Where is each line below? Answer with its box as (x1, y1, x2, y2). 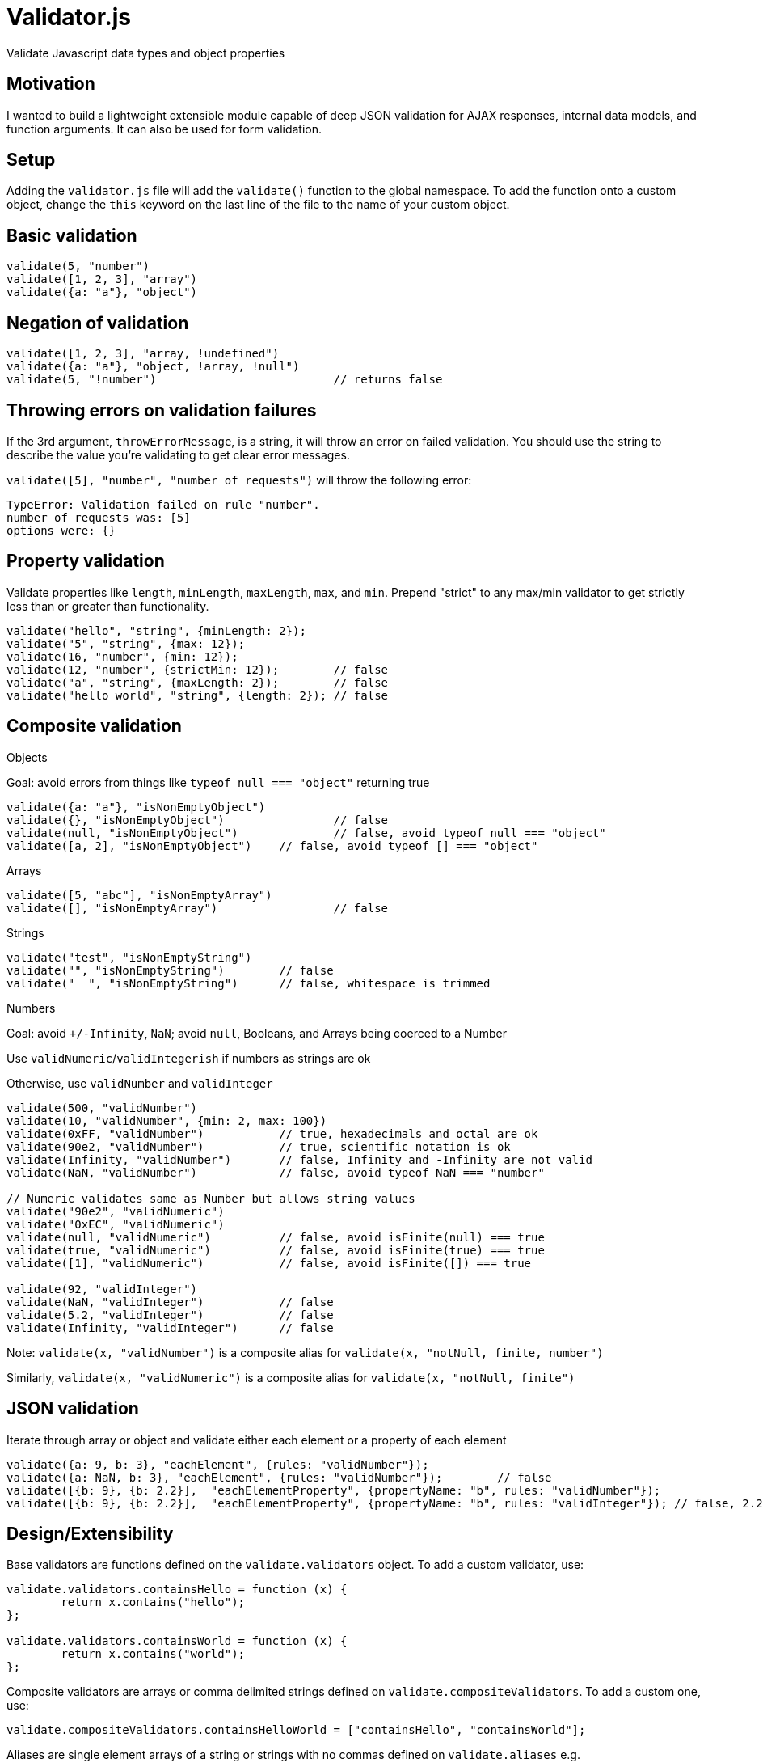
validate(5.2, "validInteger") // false (6, 1308, 334, 1321)
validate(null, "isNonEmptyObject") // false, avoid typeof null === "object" (6, 826, 606, 839)
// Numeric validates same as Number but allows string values (6, 1191, 415, 1205)
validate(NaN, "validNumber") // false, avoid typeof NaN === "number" (6, 1165, 545, 1179)
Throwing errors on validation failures (6, 400, 317, 421)
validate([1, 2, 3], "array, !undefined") (6, 347, 280, 361)
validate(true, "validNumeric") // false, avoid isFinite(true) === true (6, 1243, 545, 1257)
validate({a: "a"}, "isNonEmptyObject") (6, 800, 266, 814)
